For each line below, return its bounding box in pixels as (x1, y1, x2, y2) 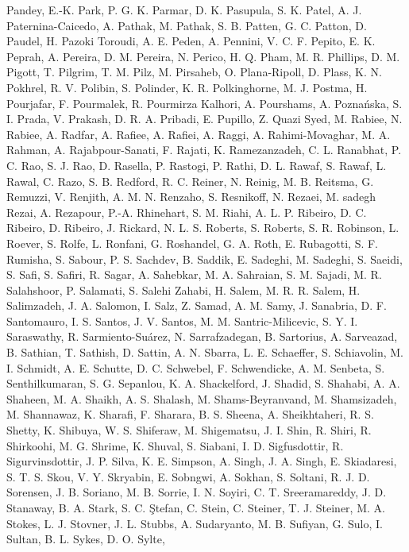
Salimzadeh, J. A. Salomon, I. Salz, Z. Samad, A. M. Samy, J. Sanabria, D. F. (6, 297, 387, 314)
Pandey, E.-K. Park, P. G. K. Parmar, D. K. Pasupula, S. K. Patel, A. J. (6, 2, 362, 17)
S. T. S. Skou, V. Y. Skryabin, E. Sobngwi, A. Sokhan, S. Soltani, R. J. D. (6, 468, 370, 484)
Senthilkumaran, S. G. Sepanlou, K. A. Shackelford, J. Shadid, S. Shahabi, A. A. (6, 375, 400, 392)
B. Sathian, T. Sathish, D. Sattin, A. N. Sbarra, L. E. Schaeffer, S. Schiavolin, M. (6, 344, 403, 361)
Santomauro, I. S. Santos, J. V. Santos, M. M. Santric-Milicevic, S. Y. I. (6, 312, 358, 329)
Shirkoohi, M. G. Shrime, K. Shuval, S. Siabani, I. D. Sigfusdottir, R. (6, 437, 344, 454)
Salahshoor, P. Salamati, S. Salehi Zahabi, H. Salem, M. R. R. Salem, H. (6, 281, 361, 298)
